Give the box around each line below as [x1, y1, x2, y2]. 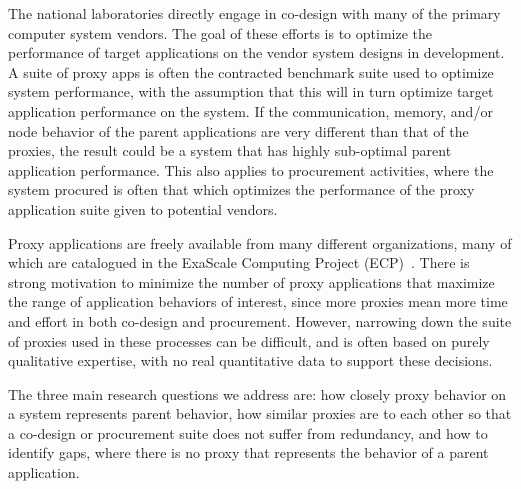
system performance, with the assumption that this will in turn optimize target [8, 81, 494, 102]
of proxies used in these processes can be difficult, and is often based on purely [8, 330, 490, 351]
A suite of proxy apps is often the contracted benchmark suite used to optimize [8, 61, 494, 82]
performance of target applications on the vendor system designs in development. [8, 42, 505, 63]
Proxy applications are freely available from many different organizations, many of [8, 232, 512, 253]
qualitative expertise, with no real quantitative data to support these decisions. [8, 350, 493, 371]
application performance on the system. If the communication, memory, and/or [8, 100, 493, 121]
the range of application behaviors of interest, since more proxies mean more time [8, 291, 508, 312]
